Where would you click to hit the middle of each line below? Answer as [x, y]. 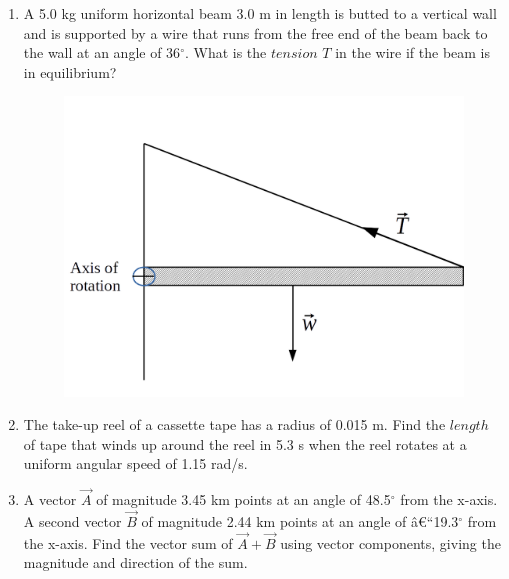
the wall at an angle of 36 [102, 52]
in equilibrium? [70, 71]
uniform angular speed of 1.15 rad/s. [135, 463]
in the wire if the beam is [413, 52]
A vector [50, 499]
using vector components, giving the [390, 542]
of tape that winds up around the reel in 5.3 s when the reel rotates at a [245, 443]
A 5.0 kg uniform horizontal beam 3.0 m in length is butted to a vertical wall [260, 13]
